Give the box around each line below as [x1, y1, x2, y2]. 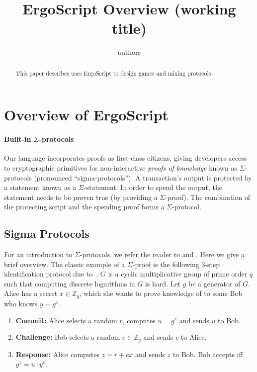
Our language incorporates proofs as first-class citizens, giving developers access [4, 153, 247, 163]
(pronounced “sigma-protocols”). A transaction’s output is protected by [34, 172, 252, 183]
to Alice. [180, 332, 207, 342]
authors [117, 47, 141, 57]
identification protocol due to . [4, 269, 98, 279]
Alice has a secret [4, 288, 58, 298]
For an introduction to [4, 249, 73, 260]
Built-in [4, 134, 31, 144]
